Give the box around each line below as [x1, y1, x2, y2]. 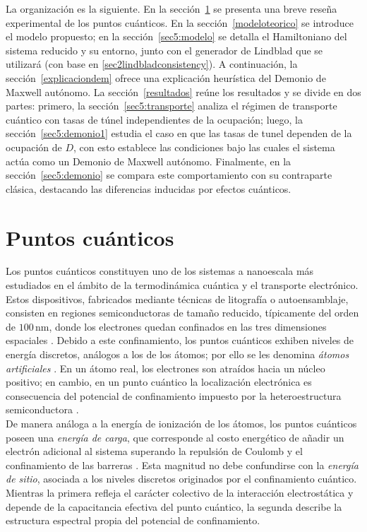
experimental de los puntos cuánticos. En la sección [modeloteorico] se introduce [6, 15, 354, 30]
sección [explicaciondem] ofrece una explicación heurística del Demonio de [6, 70, 326, 85]
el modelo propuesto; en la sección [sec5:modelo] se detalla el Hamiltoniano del [6, 29, 347, 44]
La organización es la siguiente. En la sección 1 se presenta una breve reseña [6, 1, 337, 16]
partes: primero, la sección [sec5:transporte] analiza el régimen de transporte [6, 98, 337, 113]
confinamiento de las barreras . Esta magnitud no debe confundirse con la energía [6, 457, 359, 472]
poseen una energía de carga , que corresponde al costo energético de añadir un [6, 430, 344, 444]
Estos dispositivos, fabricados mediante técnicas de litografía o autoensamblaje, [6, 291, 349, 306]
